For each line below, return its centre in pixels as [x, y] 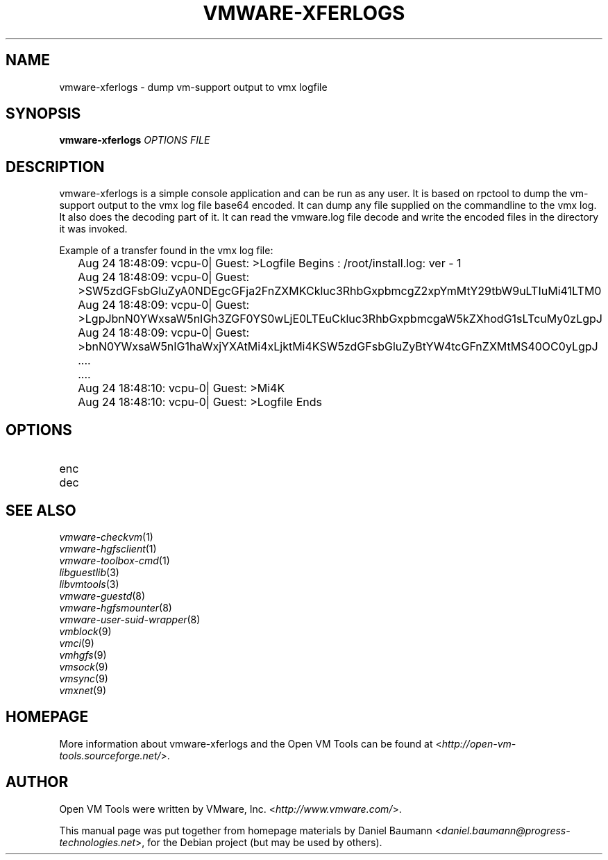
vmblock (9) [85, 631]
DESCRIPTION [55, 167]
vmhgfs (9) [83, 655]
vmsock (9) [84, 666]
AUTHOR [37, 782]
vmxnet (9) [83, 690]
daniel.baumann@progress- [506, 830]
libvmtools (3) [89, 584]
